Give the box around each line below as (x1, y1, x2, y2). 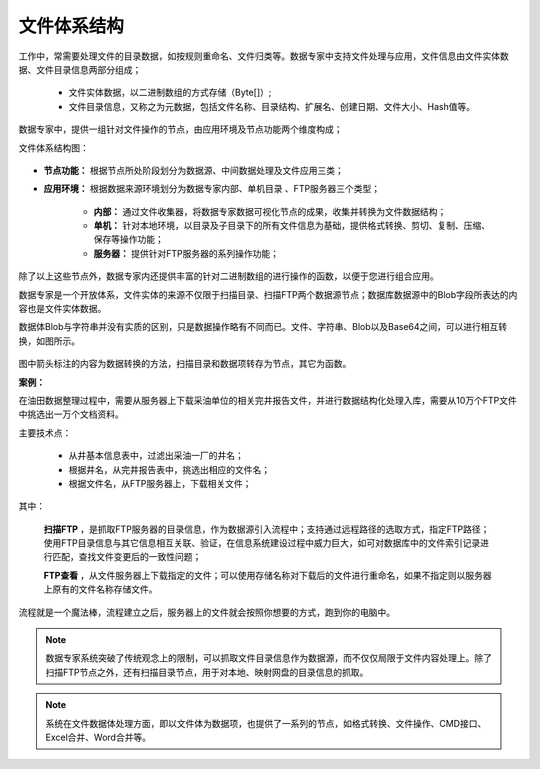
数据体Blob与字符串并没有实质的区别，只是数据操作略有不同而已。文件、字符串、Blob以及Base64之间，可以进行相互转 (18, 321, 508, 333)
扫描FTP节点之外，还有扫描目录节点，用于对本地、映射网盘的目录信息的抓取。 (45, 666, 369, 678)
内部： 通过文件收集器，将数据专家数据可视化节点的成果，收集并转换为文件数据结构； (93, 205, 447, 217)
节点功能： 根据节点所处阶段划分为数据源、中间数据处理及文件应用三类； (43, 164, 344, 176)
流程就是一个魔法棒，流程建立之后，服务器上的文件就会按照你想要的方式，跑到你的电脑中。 (18, 606, 395, 618)
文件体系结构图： (18, 141, 89, 154)
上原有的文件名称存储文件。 (43, 583, 158, 595)
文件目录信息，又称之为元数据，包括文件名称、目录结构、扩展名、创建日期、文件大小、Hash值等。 (68, 100, 475, 112)
